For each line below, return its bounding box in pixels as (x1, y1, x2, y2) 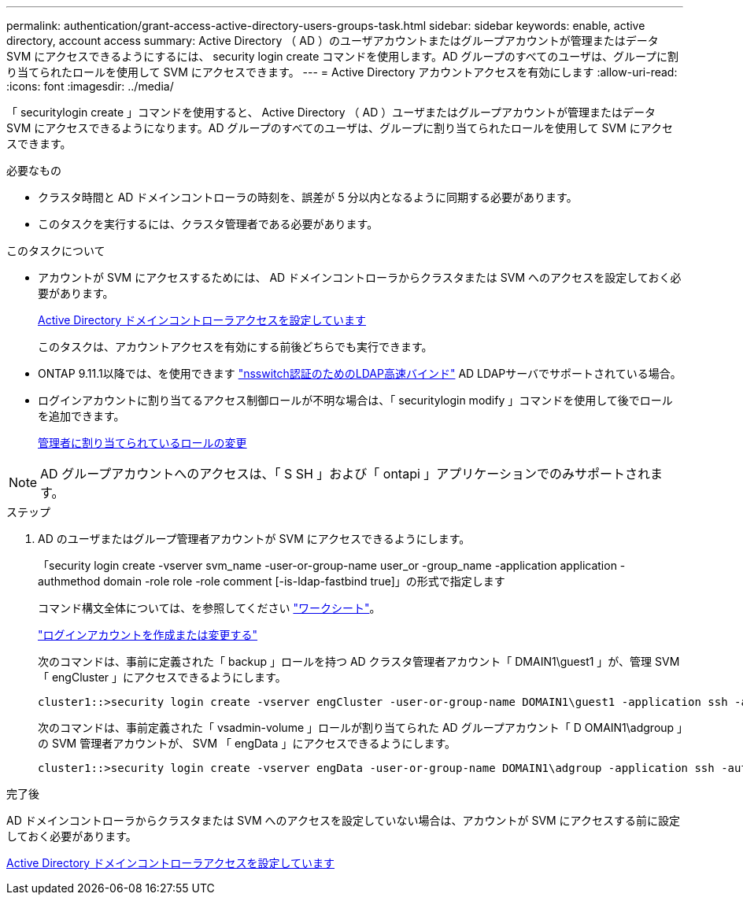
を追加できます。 (38, 409, 125, 423)
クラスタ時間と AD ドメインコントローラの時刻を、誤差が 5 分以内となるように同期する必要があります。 (38, 190, 578, 204)
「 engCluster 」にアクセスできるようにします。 (38, 670, 286, 684)
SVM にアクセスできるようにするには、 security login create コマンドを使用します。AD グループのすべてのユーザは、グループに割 (6, 50, 679, 63)
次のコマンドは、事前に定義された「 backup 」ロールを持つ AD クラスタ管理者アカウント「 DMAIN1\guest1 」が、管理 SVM (38, 655, 680, 668)
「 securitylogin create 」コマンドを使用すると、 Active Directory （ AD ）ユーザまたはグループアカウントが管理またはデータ (6, 105, 656, 119)
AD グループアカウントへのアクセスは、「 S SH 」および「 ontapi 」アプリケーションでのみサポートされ (40, 466, 651, 482)
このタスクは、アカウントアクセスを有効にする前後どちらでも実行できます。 (38, 340, 433, 353)
